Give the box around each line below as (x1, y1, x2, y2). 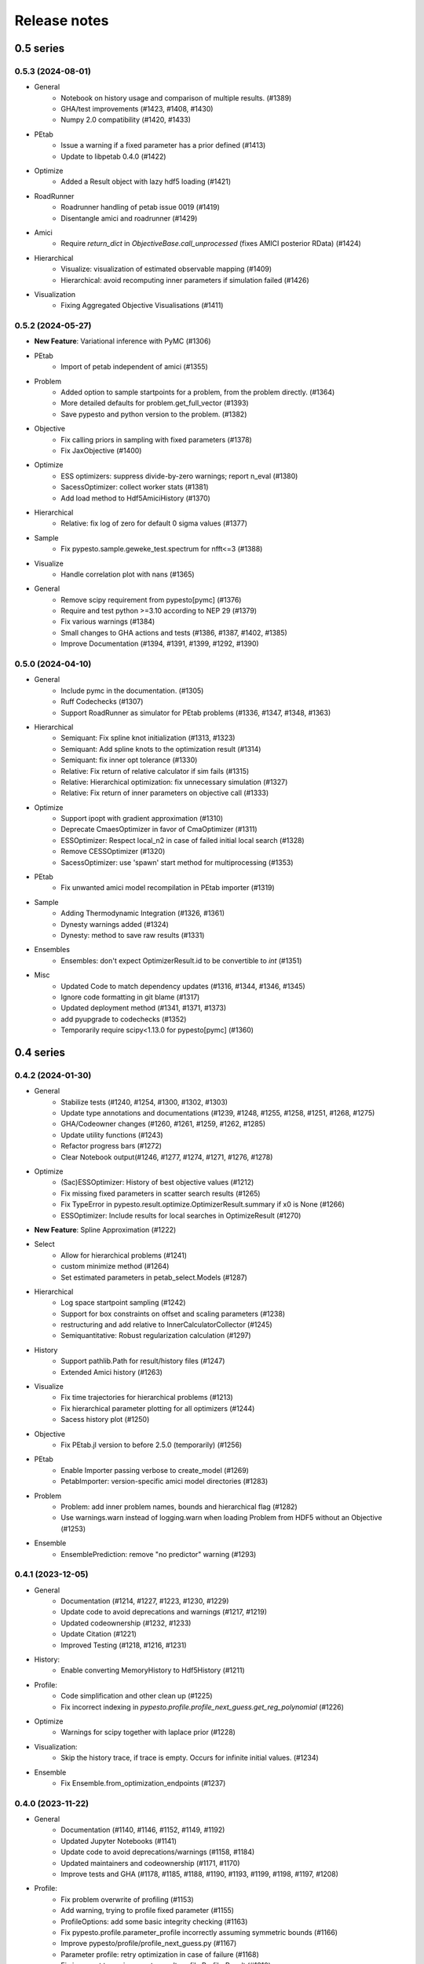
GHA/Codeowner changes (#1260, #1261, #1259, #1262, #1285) (60, 1119, 266, 1129)
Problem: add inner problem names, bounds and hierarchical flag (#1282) (60, 1501, 298, 1511)
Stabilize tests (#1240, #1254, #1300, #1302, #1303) (60, 1097, 228, 1107)
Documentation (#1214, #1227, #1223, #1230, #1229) (60, 1596, 229, 1606)
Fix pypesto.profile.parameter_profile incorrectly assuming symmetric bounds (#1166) (60, 1927, 338, 1937)
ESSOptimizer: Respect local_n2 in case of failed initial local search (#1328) (60, 835, 305, 845)
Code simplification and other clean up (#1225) (60, 1691, 213, 1701)
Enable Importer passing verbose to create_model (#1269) (60, 1465, 249, 1475)
